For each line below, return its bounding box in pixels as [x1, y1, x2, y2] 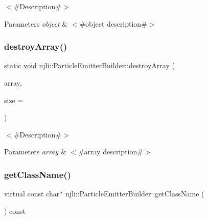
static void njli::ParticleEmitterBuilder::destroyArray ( [4, 60, 175, 71]
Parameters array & [4, 146, 66, 157]
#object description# [79, 18, 147, 29]
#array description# [78, 146, 143, 157]
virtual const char [4, 188, 60, 199]
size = [4, 94, 24, 105]
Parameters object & [4, 18, 68, 29]
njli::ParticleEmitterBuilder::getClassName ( [65, 188, 204, 199]
